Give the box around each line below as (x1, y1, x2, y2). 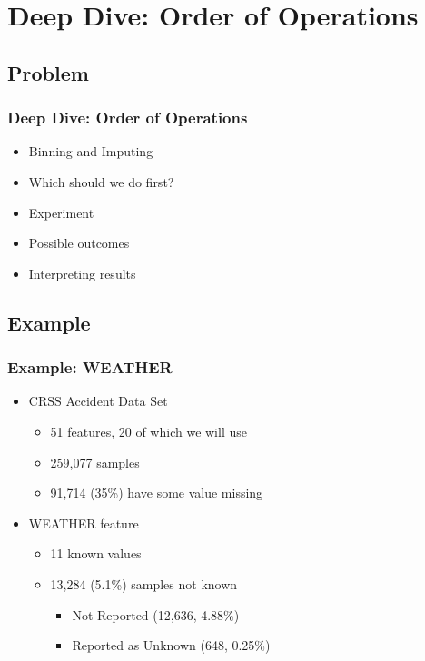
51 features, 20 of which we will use (50, 421, 247, 440)
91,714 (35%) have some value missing (50, 483, 263, 502)
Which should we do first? (28, 172, 174, 191)
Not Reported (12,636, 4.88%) (72, 605, 240, 624)
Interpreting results (28, 263, 136, 282)
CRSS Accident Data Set (28, 391, 168, 410)
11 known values (50, 544, 142, 563)
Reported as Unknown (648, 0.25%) (72, 636, 271, 655)
